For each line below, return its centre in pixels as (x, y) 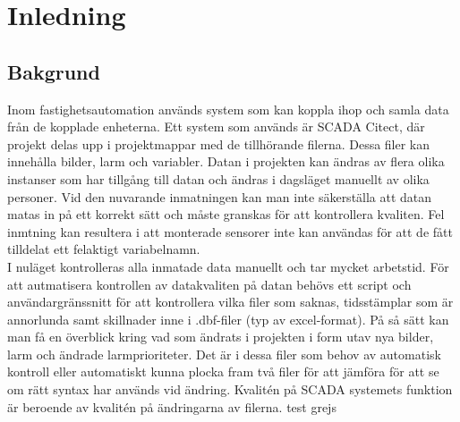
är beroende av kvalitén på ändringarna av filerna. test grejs (172, 406)
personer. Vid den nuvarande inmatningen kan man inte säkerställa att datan (220, 196)
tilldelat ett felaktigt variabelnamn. (104, 249)
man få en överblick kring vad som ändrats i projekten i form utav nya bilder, (221, 337)
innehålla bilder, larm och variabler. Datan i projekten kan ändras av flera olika (226, 161)
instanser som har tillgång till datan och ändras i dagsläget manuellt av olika (218, 178)
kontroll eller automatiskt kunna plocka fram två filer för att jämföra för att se (223, 371)
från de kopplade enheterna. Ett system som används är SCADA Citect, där (216, 127)
